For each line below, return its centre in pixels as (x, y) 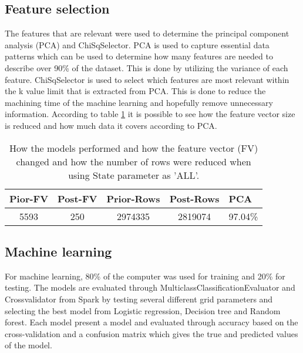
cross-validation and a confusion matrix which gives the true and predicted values (151, 333)
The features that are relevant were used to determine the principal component (147, 33)
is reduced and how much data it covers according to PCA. (111, 125)
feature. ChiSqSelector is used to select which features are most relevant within (147, 79)
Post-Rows (194, 198)
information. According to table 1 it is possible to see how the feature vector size (150, 114)
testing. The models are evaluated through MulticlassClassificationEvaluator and (150, 287)
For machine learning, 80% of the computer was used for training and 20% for (145, 276)
